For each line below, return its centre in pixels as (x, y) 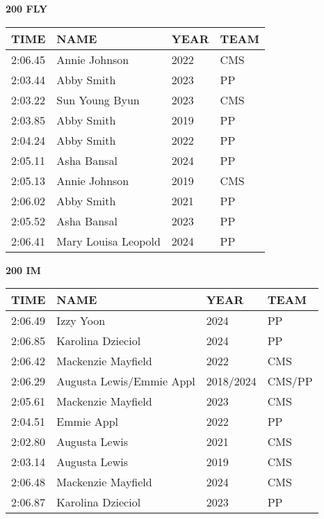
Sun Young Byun (98, 99)
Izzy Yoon (81, 321)
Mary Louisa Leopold (108, 241)
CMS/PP (290, 381)
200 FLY (27, 8)
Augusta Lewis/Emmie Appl (126, 381)
